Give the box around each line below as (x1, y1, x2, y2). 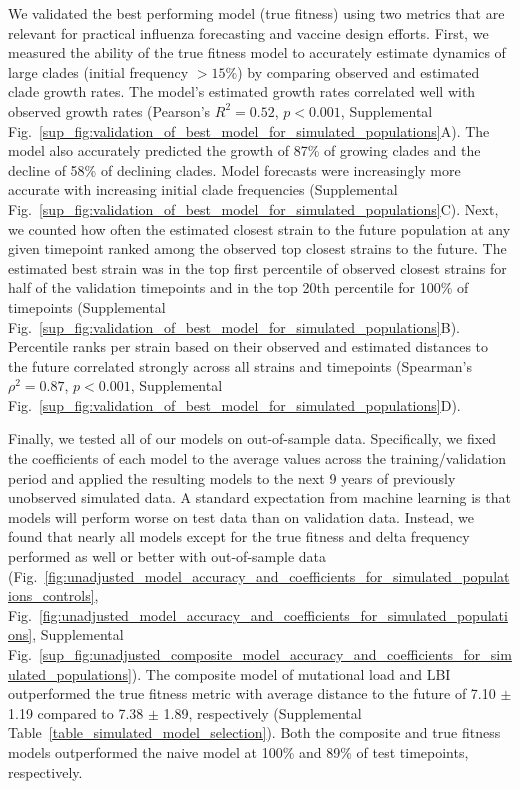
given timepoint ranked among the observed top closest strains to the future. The (8, 238, 507, 259)
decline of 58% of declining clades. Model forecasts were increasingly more (8, 159, 461, 180)
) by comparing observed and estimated (237, 61, 480, 82)
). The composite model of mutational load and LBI (131, 663, 451, 684)
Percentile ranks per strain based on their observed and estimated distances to (8, 336, 489, 357)
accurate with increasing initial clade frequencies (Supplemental (8, 179, 398, 200)
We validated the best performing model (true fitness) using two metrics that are (8, 3, 505, 23)
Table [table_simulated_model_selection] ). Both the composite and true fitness (8, 722, 501, 743)
